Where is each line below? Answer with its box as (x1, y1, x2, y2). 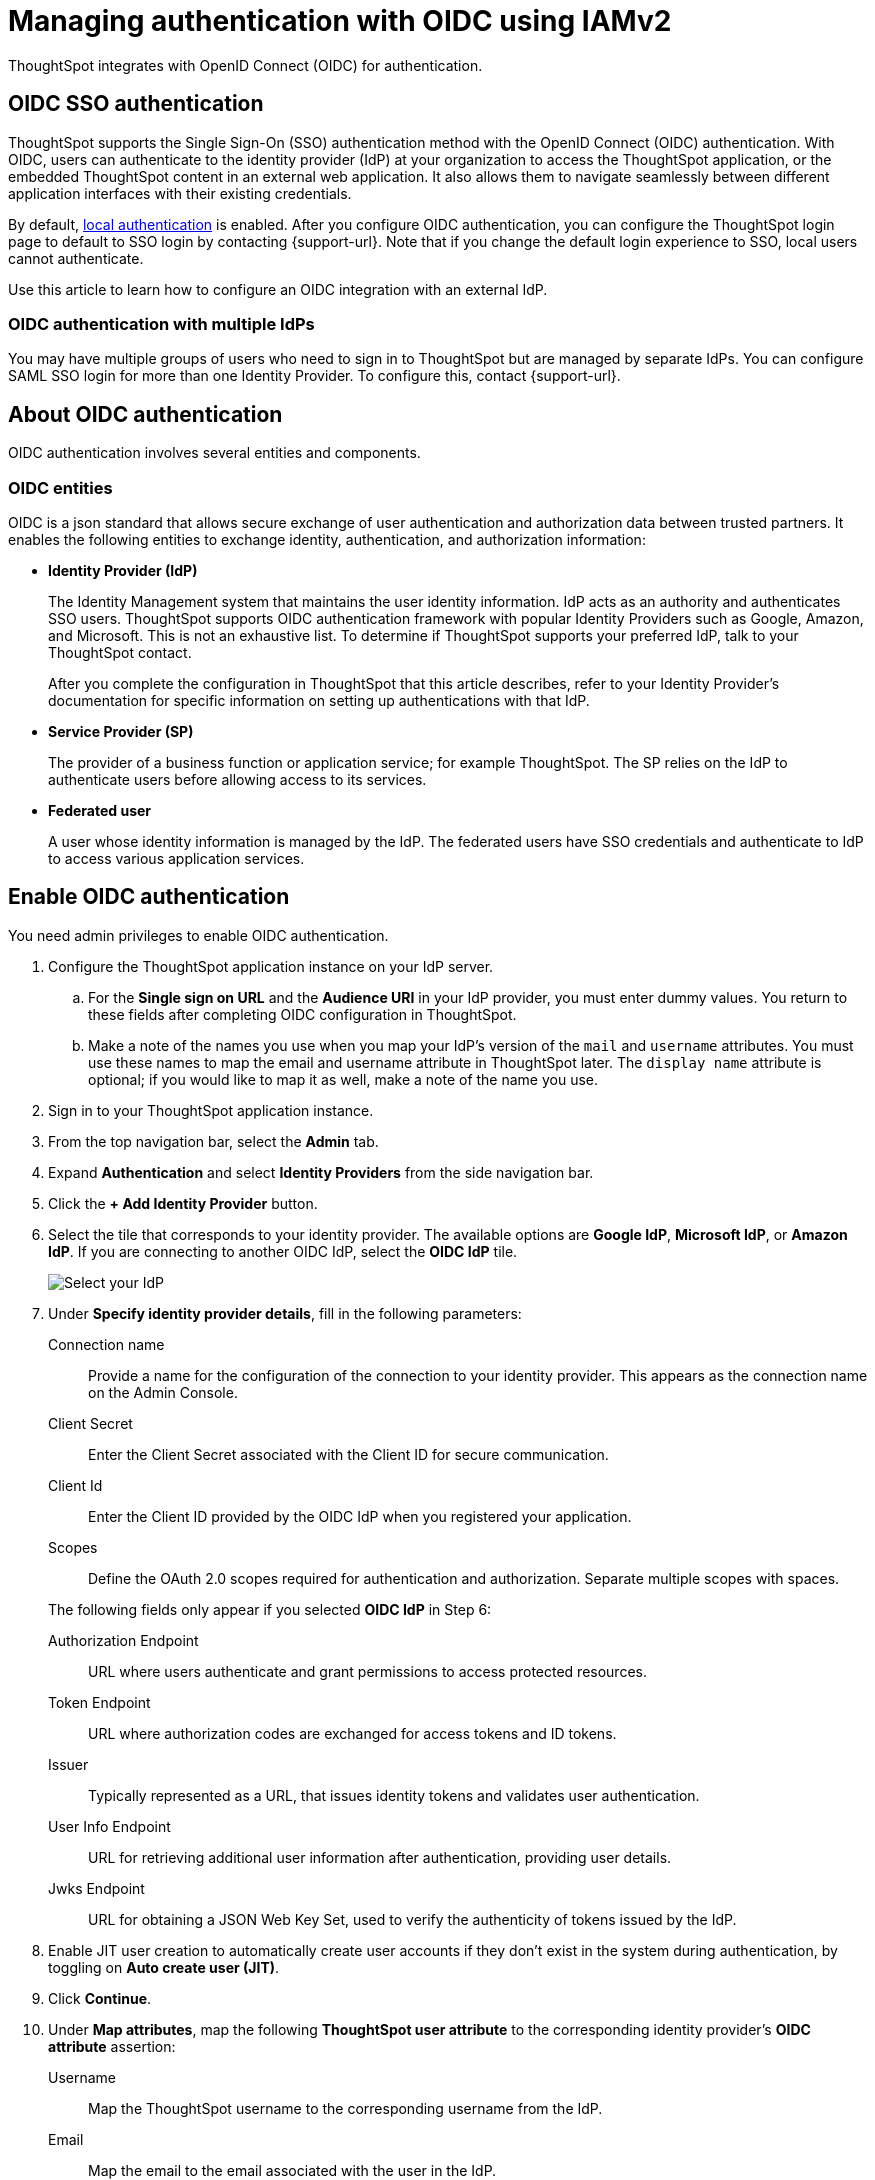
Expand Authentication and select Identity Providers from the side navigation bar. (48, 1163, 594, 1181)
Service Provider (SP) (48, 722, 194, 740)
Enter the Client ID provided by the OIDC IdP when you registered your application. (88, 1507, 632, 1525)
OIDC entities (8, 477, 113, 498)
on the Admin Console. (88, 1383, 238, 1401)
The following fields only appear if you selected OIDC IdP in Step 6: (48, 1600, 492, 1618)
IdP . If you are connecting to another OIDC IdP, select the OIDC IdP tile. (48, 1242, 518, 1260)
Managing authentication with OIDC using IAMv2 (8, 4, 672, 38)
